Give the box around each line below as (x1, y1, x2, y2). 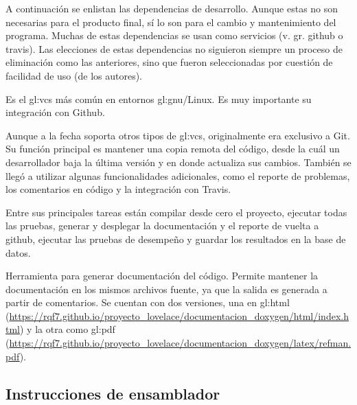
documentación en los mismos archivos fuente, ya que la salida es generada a (5, 281, 327, 296)
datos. (5, 245, 31, 259)
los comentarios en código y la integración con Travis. (5, 182, 231, 196)
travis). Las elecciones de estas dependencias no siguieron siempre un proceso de (5, 41, 343, 56)
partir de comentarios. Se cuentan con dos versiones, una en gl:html (5, 295, 290, 310)
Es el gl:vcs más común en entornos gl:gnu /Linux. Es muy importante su (5, 91, 312, 106)
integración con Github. (5, 105, 105, 119)
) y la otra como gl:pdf (20, 322, 115, 336)
